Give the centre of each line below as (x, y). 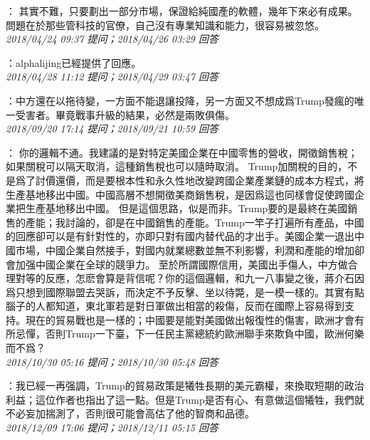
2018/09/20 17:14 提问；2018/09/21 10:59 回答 (112, 129)
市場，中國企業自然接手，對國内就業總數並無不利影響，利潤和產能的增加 (185, 250)
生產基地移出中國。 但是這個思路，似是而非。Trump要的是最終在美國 (186, 208)
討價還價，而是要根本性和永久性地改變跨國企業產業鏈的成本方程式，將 (200, 180)
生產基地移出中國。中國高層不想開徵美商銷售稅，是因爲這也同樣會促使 (170, 194)
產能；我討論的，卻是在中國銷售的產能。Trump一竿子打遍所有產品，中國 (195, 222)
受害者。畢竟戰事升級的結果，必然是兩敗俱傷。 (125, 114)
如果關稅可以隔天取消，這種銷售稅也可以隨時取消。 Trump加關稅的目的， (177, 166)
